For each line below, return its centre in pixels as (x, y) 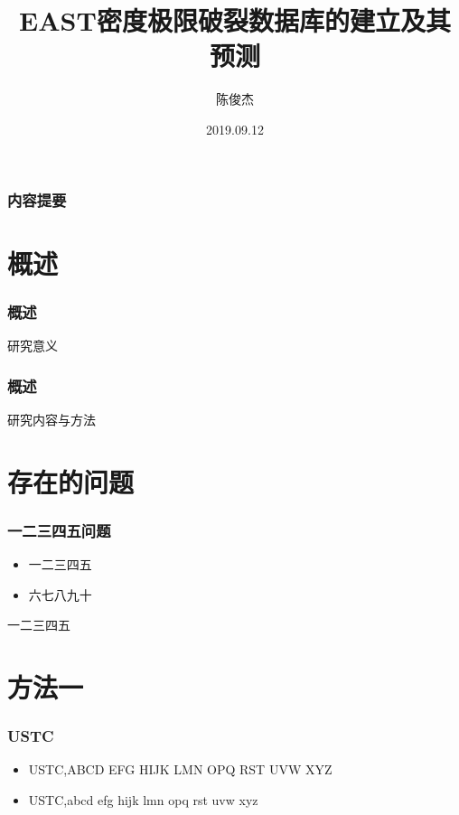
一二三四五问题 (59, 530)
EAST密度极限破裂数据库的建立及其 (235, 20)
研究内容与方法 (52, 419)
